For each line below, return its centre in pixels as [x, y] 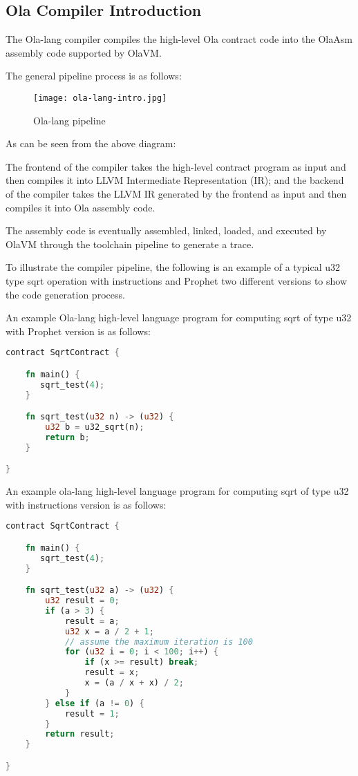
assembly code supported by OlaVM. [84, 52]
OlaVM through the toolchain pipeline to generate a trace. [130, 244]
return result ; [80, 734]
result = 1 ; [92, 713]
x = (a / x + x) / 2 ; [134, 683]
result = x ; [112, 673]
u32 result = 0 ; [82, 601]
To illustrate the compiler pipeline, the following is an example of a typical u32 [173, 267]
